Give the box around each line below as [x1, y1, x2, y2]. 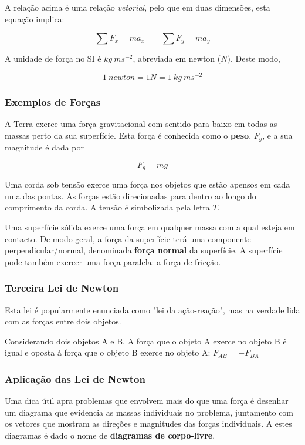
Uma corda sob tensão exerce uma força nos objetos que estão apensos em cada [5, 178, 290, 190]
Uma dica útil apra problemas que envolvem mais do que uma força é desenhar [5, 394, 289, 407]
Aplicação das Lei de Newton [5, 371, 145, 386]
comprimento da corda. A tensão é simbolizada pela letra [5, 201, 210, 213]
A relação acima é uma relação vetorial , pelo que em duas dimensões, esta [5, 1, 270, 13]
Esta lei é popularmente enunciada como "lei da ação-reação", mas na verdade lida [5, 303, 300, 316]
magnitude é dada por [5, 141, 84, 153]
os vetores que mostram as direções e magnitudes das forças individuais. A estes [5, 417, 292, 430]
